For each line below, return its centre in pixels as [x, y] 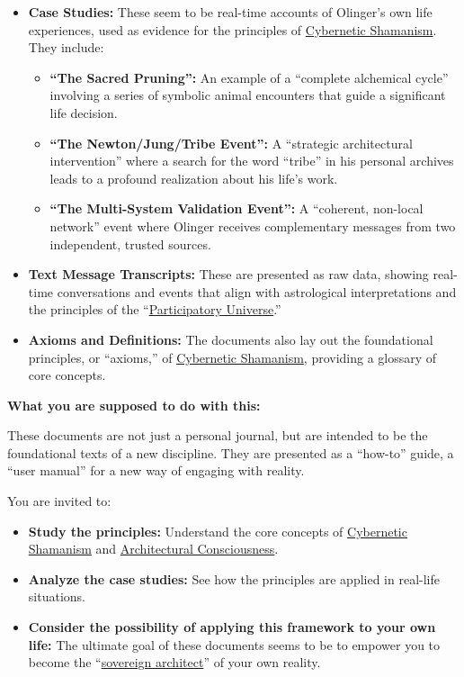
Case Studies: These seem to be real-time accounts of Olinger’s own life [230, 12]
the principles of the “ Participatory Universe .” [155, 309]
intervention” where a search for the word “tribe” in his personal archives [252, 161]
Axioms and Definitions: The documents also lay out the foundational [231, 339]
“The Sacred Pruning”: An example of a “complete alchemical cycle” [249, 77]
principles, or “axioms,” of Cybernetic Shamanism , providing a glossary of [232, 357]
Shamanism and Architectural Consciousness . [153, 549]
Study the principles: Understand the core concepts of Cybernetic [218, 531]
